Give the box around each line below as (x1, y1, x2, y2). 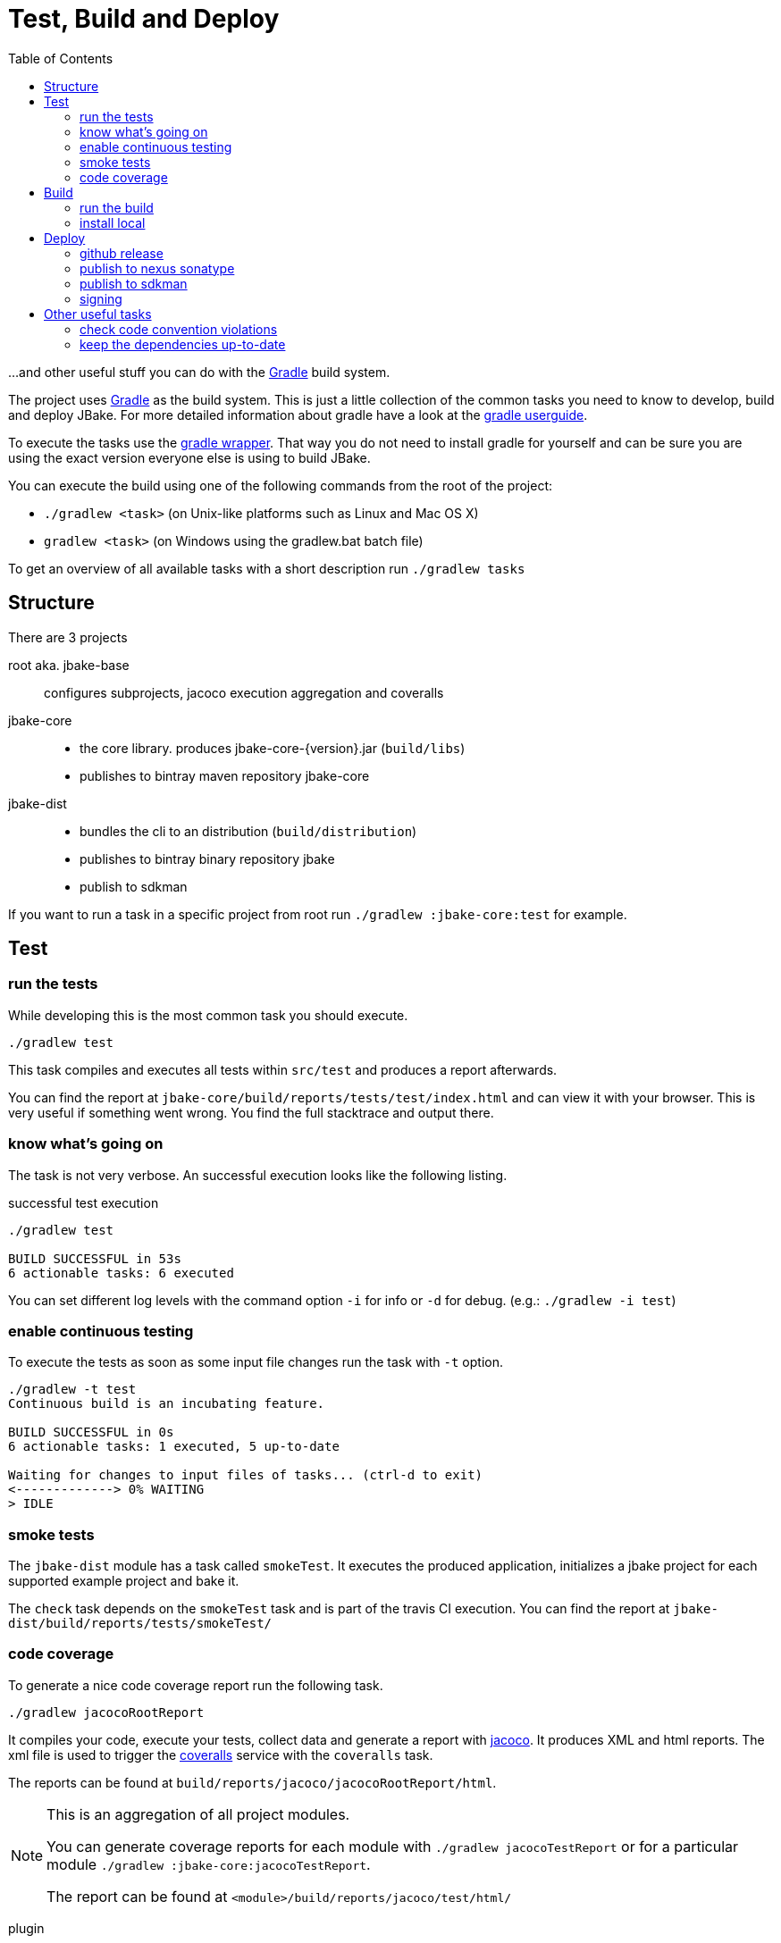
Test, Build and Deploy (8, 4, 280, 34)
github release (80, 245, 164, 261)
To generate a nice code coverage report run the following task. (8, 1677, 383, 1693)
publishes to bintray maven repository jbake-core (80, 767, 370, 783)
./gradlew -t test (8, 1382, 137, 1397)
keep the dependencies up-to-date (80, 336, 286, 352)
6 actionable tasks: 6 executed (8, 1265, 234, 1280)
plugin (8, 1920, 45, 1936)
